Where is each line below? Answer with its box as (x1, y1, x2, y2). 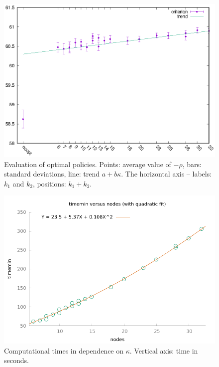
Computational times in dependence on (4, 345, 124, 356)
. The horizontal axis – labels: (121, 169, 212, 179)
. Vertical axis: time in (129, 345, 198, 356)
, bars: (182, 159, 202, 169)
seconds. (4, 355, 29, 366)
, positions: (32, 178, 66, 188)
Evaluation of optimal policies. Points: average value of (4, 159, 171, 169)
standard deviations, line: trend (4, 169, 100, 179)
